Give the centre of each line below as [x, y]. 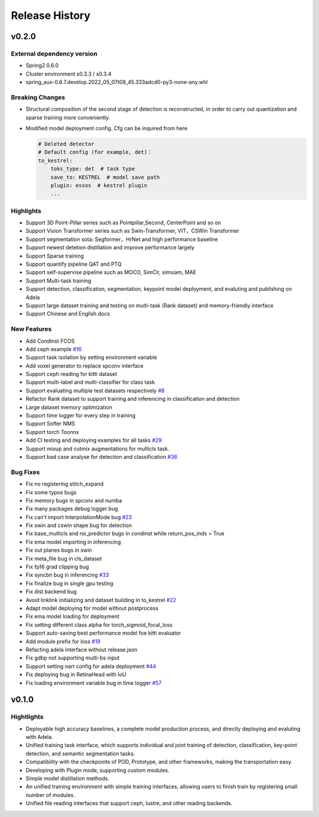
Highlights [26, 211]
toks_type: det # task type [93, 169]
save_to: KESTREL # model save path [105, 177]
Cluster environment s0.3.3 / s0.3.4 [69, 73]
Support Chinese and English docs [68, 314]
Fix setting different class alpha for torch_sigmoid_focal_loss [99, 625]
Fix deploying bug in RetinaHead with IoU [76, 674]
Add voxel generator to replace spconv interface [85, 366]
